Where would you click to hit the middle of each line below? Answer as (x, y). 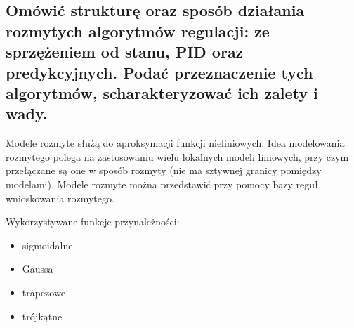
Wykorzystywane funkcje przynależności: (93, 222)
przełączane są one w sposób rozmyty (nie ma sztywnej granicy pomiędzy (164, 170)
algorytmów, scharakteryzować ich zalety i (162, 92)
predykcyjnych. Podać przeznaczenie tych (159, 72)
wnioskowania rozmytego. (60, 198)
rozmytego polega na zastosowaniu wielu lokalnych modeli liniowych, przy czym (177, 156)
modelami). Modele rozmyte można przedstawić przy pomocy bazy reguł (162, 184)
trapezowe (44, 292)
